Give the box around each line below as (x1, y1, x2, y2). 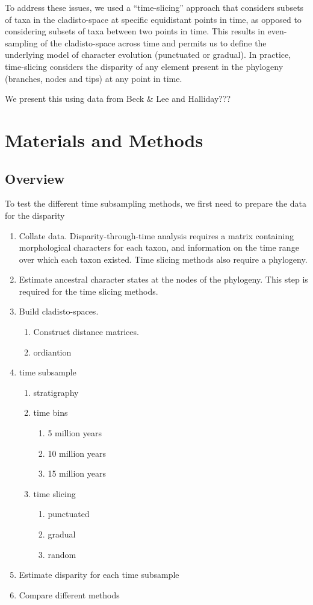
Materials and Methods (5, 127, 203, 152)
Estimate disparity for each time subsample (19, 568, 179, 581)
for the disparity (5, 208, 65, 221)
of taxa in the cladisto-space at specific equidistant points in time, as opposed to (5, 13, 302, 25)
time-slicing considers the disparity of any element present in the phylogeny (5, 60, 284, 72)
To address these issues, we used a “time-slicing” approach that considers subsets (5, 1, 304, 13)
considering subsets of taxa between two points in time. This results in (5, 25, 265, 37)
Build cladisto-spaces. (19, 305, 99, 318)
